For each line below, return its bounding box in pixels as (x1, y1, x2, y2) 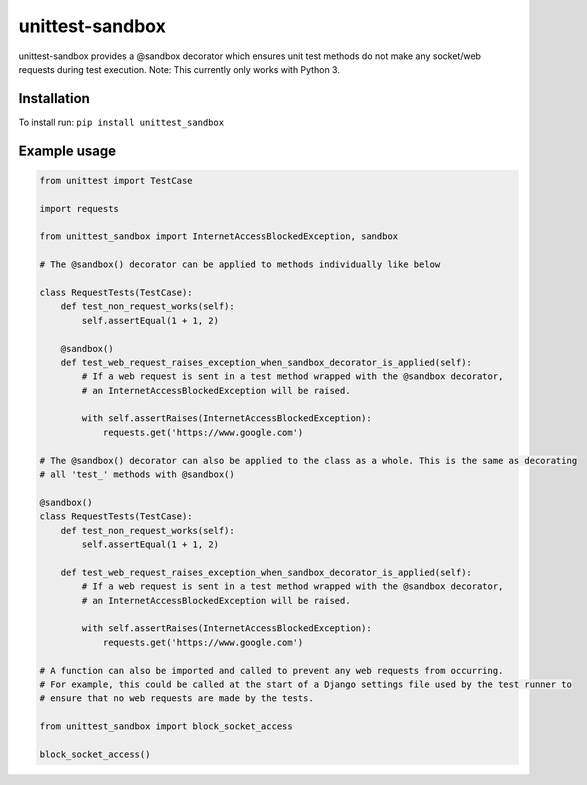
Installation (18, 90, 90, 107)
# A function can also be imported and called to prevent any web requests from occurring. (39, 665, 504, 676)
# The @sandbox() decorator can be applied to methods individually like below (39, 259, 441, 270)
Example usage (18, 142, 117, 159)
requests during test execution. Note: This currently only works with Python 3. (18, 63, 340, 75)
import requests (39, 203, 120, 214)
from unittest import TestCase (39, 175, 194, 186)
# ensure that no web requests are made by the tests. (39, 693, 314, 704)
